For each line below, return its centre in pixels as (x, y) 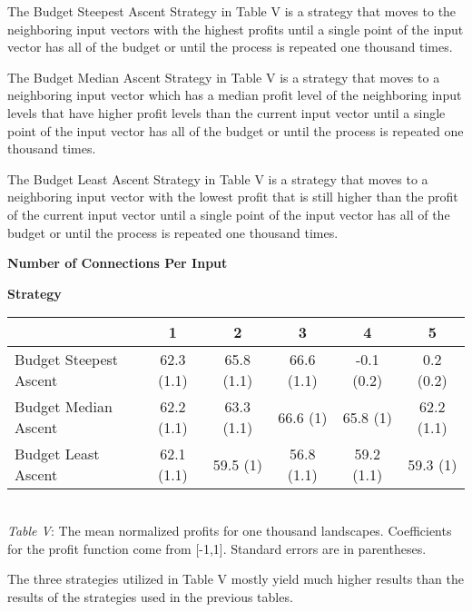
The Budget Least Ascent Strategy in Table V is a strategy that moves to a (218, 178)
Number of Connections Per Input (118, 263)
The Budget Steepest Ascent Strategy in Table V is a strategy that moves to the (232, 11)
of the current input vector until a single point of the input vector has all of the (229, 214)
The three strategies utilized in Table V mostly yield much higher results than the (236, 579)
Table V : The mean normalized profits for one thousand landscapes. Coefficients (230, 530)
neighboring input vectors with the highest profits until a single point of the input (236, 29)
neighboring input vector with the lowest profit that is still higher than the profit (233, 197)
